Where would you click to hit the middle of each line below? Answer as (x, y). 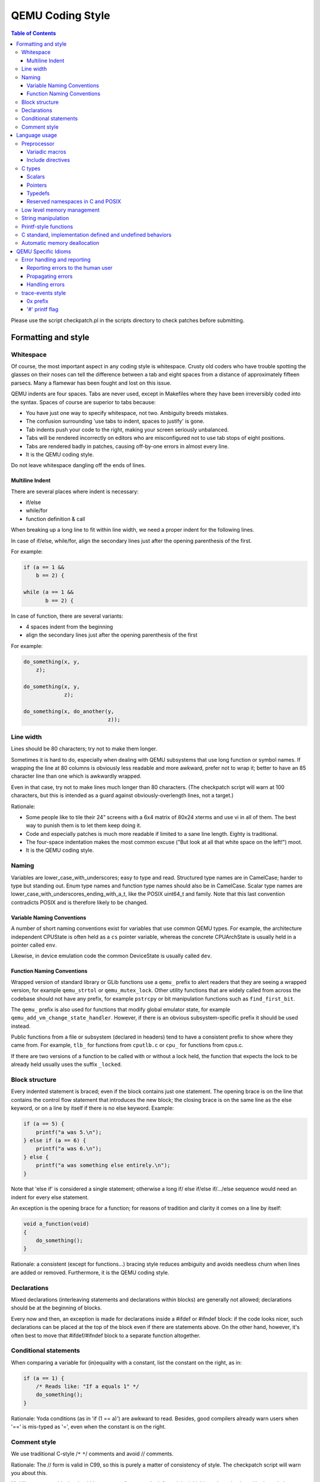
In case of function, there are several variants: (67, 616)
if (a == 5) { (44, 1124)
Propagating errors (50, 276)
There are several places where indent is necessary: (75, 491)
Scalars (36, 177)
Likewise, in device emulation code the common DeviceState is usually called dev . (111, 956)
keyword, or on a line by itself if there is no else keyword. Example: (92, 1108)
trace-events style (44, 293)
